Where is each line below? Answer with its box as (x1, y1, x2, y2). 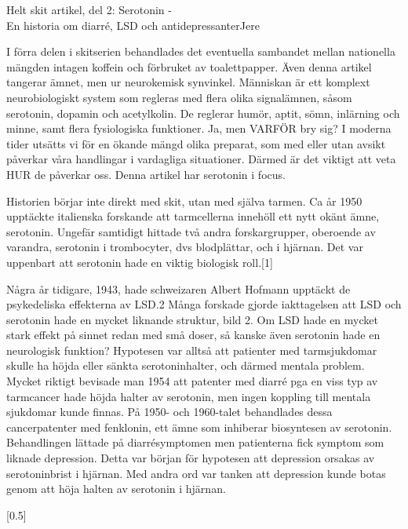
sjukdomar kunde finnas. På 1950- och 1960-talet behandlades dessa (6, 403, 333, 420)
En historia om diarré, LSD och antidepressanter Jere (6, 16, 260, 33)
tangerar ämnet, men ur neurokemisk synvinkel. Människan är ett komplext (6, 74, 370, 90)
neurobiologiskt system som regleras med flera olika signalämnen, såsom (6, 89, 352, 105)
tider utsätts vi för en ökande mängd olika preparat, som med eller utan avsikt (6, 135, 386, 151)
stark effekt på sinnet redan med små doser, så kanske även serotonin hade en (6, 327, 381, 343)
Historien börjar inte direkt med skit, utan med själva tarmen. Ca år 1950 (6, 192, 362, 209)
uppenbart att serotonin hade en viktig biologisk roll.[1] (6, 254, 273, 270)
